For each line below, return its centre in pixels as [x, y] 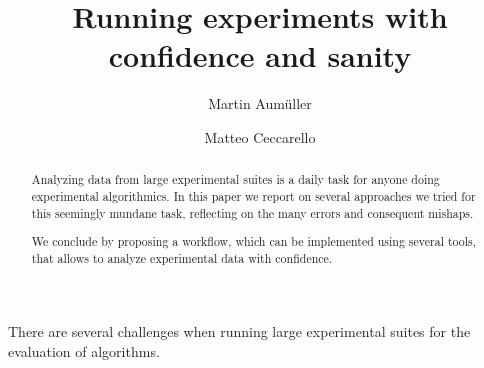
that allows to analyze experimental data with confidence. [182, 257]
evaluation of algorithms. [84, 351]
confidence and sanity [260, 55]
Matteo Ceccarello [260, 136]
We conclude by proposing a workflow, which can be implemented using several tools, [254, 241]
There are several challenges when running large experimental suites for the [239, 331]
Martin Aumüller [260, 103]
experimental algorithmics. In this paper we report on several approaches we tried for [253, 195]
